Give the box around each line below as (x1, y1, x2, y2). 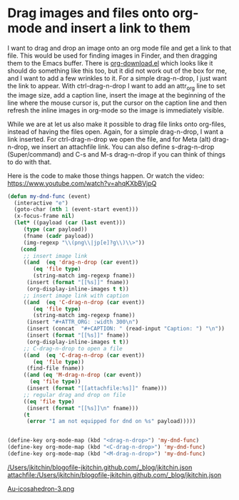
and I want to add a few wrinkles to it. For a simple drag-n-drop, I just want (7, 73, 227, 83)
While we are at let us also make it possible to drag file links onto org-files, (7, 120, 226, 128)
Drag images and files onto (7, 5, 170, 21)
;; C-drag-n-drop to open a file (23, 345, 123, 352)
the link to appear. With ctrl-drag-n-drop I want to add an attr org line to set (7, 81, 226, 92)
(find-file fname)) (26, 365, 84, 372)
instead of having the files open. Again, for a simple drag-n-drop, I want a (7, 127, 224, 136)
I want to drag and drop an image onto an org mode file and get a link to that (7, 43, 232, 52)
